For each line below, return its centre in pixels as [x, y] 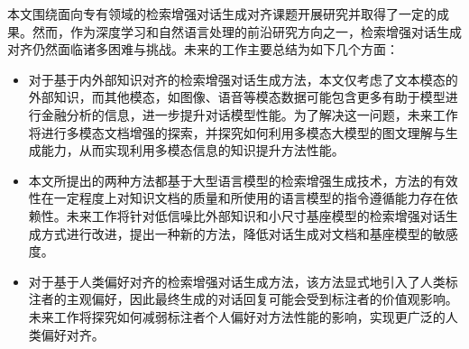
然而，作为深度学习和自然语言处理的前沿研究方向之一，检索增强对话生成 [247, 31]
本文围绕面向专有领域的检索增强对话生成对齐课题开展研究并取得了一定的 [222, 14]
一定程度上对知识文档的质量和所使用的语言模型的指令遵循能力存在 [249, 198]
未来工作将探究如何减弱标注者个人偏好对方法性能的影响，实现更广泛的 [237, 316]
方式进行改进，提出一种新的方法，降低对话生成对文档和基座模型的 [237, 233]
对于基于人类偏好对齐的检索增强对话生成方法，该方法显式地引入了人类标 [243, 281]
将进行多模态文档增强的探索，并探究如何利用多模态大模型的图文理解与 [237, 132]
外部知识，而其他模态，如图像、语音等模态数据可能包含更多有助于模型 [237, 97]
